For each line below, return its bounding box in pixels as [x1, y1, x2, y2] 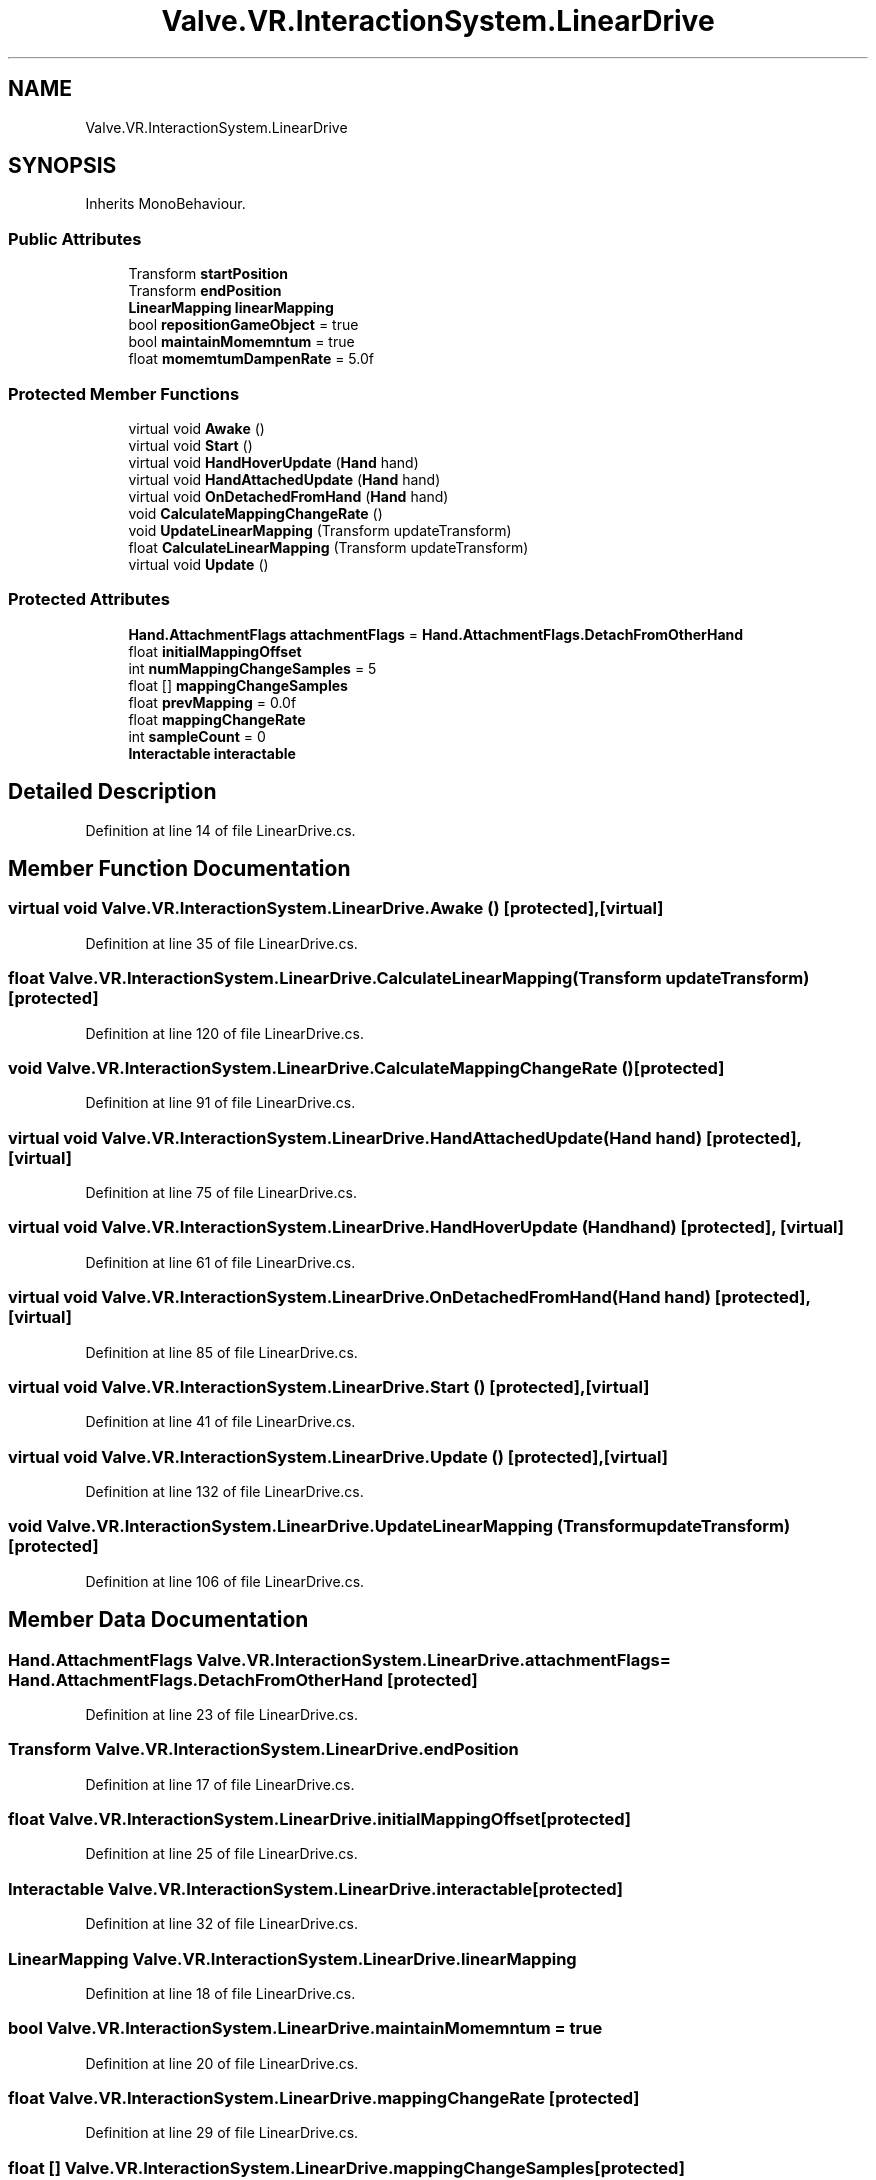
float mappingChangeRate [128, 710, 306, 728]
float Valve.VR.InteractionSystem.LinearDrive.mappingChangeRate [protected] [8, 2088, 640, 2109]
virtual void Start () [128, 436, 253, 454]
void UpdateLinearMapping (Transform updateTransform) [128, 521, 512, 539]
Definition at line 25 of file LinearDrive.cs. [85, 1845, 358, 1863]
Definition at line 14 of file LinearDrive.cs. [85, 821, 356, 839]
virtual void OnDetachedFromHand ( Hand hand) [128, 487, 449, 505]
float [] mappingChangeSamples [128, 676, 348, 694]
